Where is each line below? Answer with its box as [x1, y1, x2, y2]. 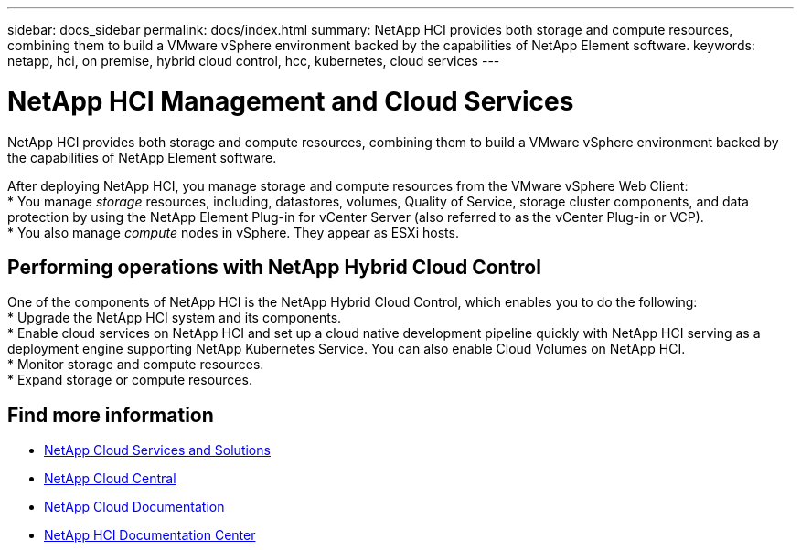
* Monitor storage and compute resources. [7, 356, 264, 373]
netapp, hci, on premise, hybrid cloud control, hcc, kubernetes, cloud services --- [7, 53, 500, 69]
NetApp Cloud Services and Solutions [44, 442, 271, 459]
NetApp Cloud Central [44, 471, 176, 487]
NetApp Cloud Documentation [44, 499, 225, 515]
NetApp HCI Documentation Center [44, 527, 256, 544]
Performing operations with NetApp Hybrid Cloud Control [7, 255, 541, 279]
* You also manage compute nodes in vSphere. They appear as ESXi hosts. [7, 224, 459, 240]
